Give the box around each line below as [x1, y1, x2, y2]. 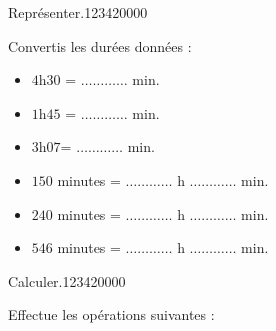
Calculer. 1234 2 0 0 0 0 [8, 270, 126, 291]
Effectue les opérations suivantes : [8, 304, 215, 325]
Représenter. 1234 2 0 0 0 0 [8, 2, 148, 22]
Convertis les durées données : [8, 35, 192, 56]
